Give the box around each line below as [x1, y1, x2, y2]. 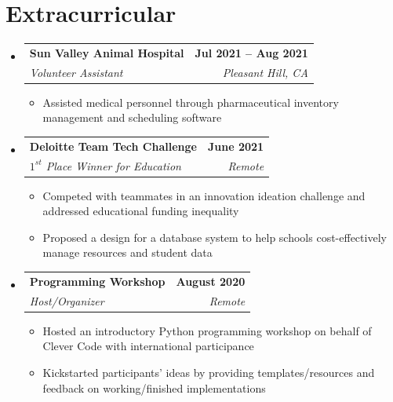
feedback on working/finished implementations [42, 379, 266, 396]
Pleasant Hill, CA [222, 64, 308, 80]
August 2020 [176, 272, 246, 289]
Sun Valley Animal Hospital [29, 44, 184, 60]
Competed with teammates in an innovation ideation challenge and [42, 187, 366, 203]
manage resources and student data [42, 244, 213, 261]
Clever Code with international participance [42, 338, 254, 354]
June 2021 [207, 137, 264, 154]
